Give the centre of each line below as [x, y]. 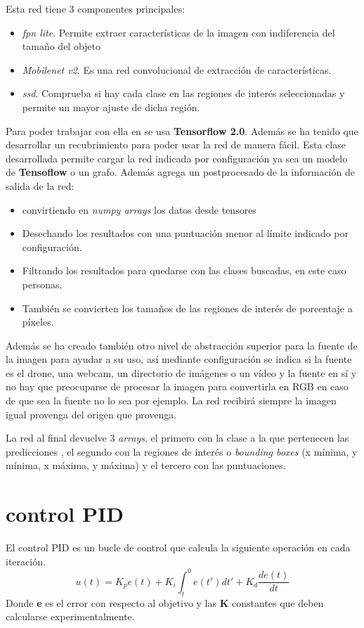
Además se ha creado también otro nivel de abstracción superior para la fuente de [182, 345]
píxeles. [38, 322]
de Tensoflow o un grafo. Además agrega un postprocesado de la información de [180, 172]
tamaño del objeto [61, 46]
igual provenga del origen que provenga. [91, 414]
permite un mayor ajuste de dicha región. [111, 107]
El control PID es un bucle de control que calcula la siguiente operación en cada [178, 547]
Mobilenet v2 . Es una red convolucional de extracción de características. [177, 69]
